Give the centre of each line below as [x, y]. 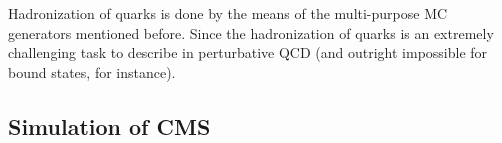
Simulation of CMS [109, 125]
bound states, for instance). [92, 71]
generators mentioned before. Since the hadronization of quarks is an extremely [251, 32]
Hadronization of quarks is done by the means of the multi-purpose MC [228, 13]
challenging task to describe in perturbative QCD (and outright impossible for [248, 52]
